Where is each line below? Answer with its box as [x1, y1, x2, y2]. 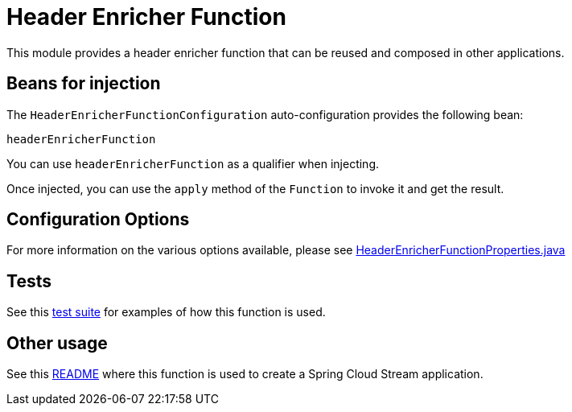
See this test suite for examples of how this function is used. [6, 305, 326, 319]
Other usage [6, 332, 108, 353]
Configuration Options [6, 209, 190, 230]
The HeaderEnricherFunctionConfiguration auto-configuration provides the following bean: [6, 107, 524, 122]
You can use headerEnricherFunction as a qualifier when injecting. [6, 156, 379, 171]
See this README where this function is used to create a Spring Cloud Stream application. [6, 367, 484, 381]
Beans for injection [6, 73, 161, 94]
